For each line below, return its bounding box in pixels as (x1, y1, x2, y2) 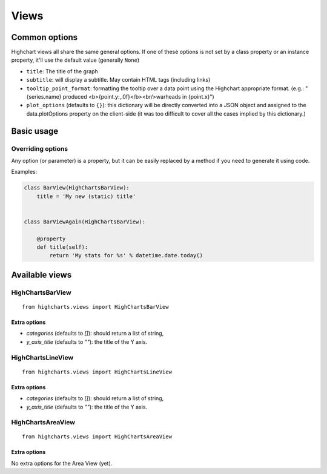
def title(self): (36, 244, 88, 251)
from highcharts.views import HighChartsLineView (22, 368, 173, 375)
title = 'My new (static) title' (36, 193, 136, 200)
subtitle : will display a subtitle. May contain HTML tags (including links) (26, 76, 211, 84)
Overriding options (11, 144, 68, 153)
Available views (11, 269, 72, 280)
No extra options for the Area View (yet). (11, 459, 113, 467)
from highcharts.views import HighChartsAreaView (22, 433, 173, 440)
